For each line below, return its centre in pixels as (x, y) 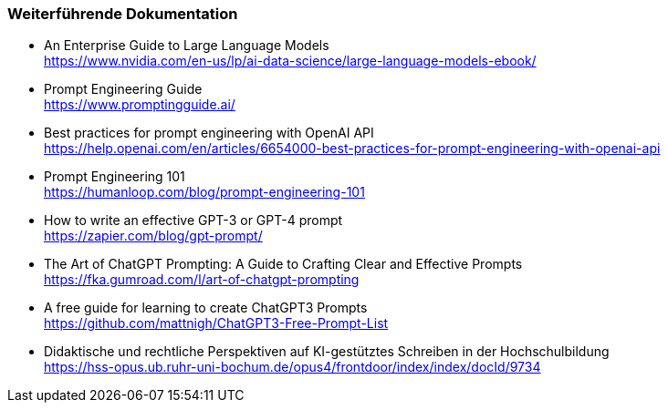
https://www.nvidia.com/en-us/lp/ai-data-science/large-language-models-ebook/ (290, 61)
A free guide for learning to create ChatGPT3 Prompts (206, 308)
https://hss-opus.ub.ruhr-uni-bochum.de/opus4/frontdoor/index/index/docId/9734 (292, 367)
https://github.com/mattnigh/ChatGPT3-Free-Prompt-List (216, 323)
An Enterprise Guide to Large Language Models (187, 46)
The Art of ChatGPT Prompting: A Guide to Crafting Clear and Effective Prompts (283, 264)
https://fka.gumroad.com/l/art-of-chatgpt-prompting (202, 280)
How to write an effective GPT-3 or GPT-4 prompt (193, 220)
